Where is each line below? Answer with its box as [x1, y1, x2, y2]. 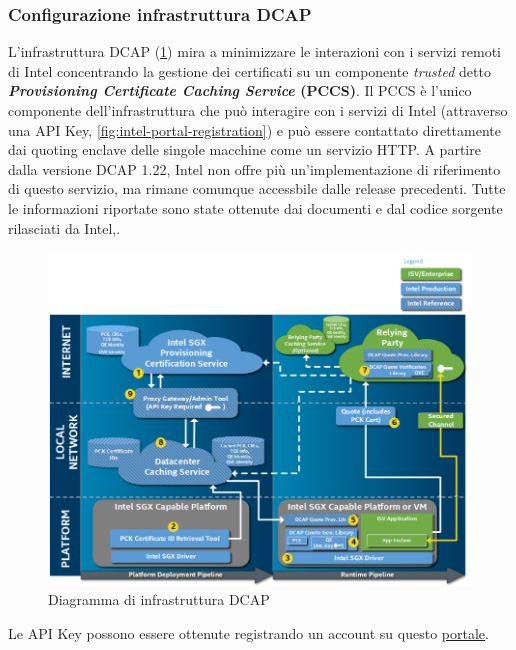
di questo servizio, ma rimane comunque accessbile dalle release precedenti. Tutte [8, 178, 506, 199]
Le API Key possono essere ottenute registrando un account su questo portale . [8, 623, 489, 644]
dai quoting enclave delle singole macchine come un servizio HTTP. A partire [8, 139, 481, 160]
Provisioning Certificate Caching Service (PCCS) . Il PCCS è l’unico [8, 80, 472, 101]
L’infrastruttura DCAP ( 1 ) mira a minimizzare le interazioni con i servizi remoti [8, 41, 502, 62]
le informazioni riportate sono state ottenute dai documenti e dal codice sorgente [8, 197, 503, 218]
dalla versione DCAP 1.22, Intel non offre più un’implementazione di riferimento [8, 158, 501, 179]
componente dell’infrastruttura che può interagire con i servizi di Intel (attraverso [8, 100, 508, 120]
